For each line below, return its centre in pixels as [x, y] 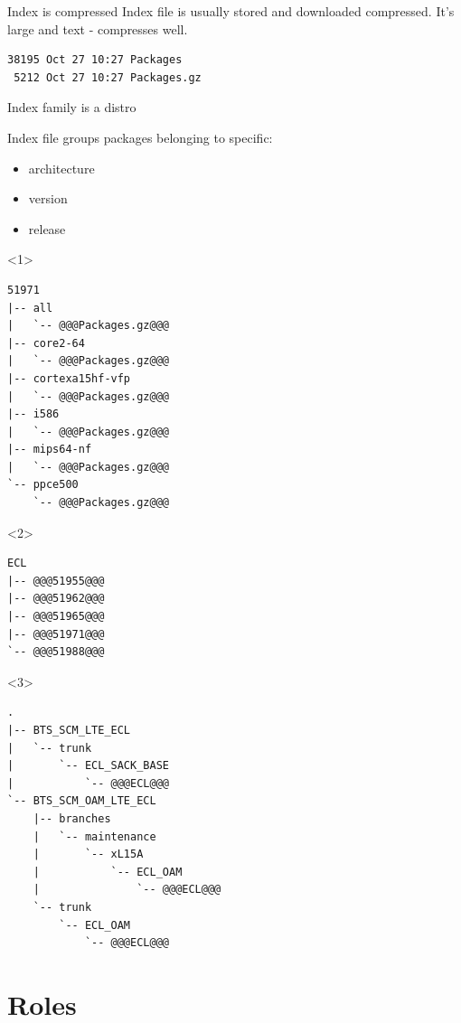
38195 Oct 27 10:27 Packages [95, 60]
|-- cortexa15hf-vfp [69, 378]
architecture [61, 168]
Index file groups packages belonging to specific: [140, 137]
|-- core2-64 [46, 343]
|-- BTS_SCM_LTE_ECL [69, 730]
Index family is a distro [72, 107]
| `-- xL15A [88, 854]
